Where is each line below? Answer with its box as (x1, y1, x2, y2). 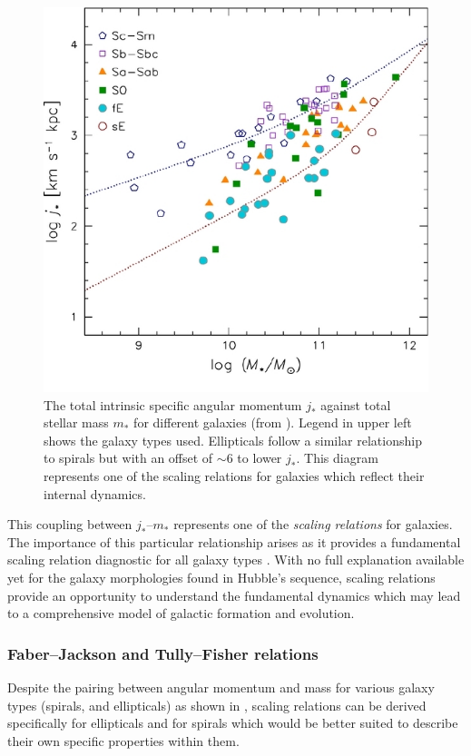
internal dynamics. (44, 484, 146, 503)
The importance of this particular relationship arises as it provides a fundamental (7, 532, 461, 551)
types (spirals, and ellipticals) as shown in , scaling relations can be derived (7, 695, 427, 714)
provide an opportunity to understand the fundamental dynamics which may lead (7, 585, 461, 604)
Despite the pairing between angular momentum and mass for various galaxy (7, 677, 435, 696)
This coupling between (7, 515, 132, 534)
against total (320, 395, 391, 414)
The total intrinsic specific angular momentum (44, 395, 302, 414)
